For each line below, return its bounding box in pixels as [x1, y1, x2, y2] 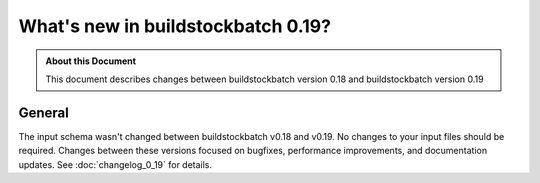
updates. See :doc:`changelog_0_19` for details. [18, 158, 213, 170]
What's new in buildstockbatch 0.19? [18, 15, 332, 37]
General [18, 104, 70, 121]
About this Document [45, 55, 137, 67]
